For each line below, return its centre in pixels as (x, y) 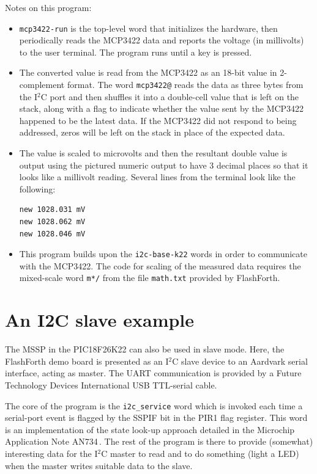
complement (42, 85)
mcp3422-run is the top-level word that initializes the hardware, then (148, 28)
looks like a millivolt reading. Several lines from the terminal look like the (157, 177)
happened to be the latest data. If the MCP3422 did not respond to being (158, 120)
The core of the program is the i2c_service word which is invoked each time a (154, 405)
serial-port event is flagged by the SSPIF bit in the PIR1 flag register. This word (156, 417)
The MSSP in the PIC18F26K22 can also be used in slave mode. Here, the (145, 349)
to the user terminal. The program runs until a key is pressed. (136, 52)
